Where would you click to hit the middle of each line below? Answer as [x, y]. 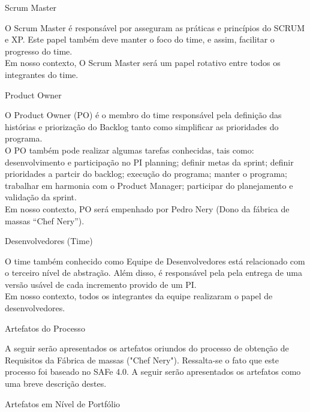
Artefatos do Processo [45, 328]
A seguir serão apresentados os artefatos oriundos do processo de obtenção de [147, 348]
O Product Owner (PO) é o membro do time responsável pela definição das [143, 115]
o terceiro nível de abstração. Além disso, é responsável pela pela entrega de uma [154, 273]
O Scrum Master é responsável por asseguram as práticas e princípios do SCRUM [155, 27]
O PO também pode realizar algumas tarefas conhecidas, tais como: [130, 150]
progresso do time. [39, 51]
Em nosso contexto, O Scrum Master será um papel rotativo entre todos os [143, 63]
